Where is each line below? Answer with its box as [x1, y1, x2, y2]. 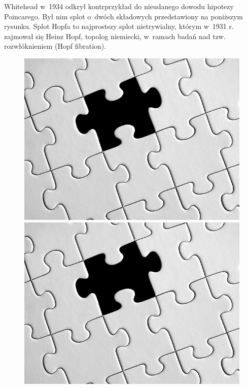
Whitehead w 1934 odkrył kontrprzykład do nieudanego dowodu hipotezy [4, 1, 234, 11]
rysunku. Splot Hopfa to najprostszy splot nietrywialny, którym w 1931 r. [4, 21, 234, 31]
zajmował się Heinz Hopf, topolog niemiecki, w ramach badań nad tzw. [4, 30, 226, 41]
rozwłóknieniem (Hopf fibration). [4, 41, 107, 51]
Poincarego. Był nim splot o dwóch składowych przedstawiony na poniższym [4, 11, 243, 21]
